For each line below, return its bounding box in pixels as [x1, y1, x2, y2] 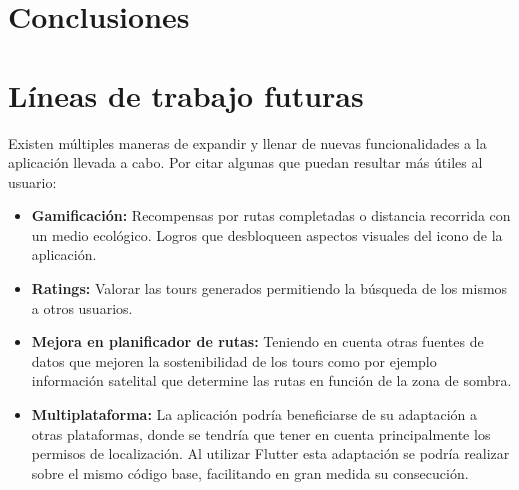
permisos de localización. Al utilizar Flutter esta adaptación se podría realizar [31, 443, 510, 464]
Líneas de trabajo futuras [8, 74, 364, 115]
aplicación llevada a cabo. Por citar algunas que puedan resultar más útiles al [8, 152, 483, 173]
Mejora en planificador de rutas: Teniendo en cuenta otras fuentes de [31, 331, 484, 352]
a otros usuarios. [31, 297, 133, 318]
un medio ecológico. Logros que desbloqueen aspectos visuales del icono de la [31, 224, 503, 245]
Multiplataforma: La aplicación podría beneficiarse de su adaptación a [31, 404, 478, 425]
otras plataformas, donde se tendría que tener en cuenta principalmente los [31, 423, 491, 444]
